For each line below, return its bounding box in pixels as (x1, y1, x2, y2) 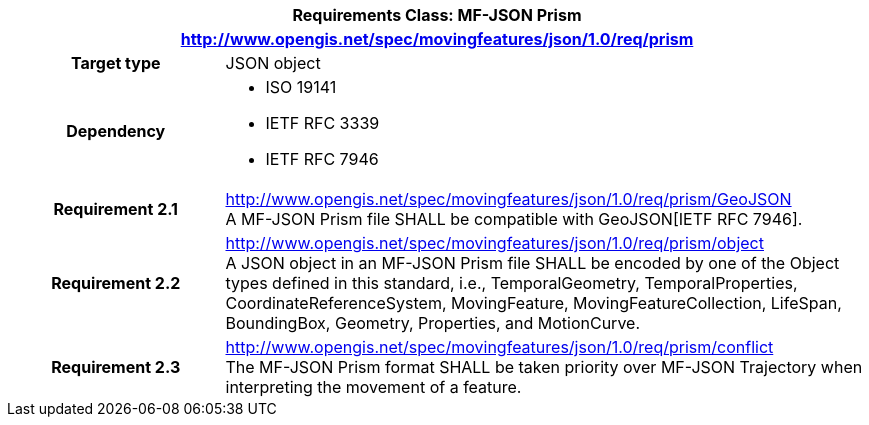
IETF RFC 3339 (265, 113, 380, 133)
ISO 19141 (265, 77, 337, 97)
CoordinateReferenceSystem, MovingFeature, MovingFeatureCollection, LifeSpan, (225, 293, 842, 313)
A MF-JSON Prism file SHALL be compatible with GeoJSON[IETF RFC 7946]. (225, 209, 803, 229)
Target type (70, 53, 161, 73)
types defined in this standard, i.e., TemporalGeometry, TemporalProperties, (225, 273, 798, 293)
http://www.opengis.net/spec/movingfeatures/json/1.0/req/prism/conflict (225, 337, 774, 357)
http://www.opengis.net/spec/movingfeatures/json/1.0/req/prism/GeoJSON (225, 189, 792, 209)
